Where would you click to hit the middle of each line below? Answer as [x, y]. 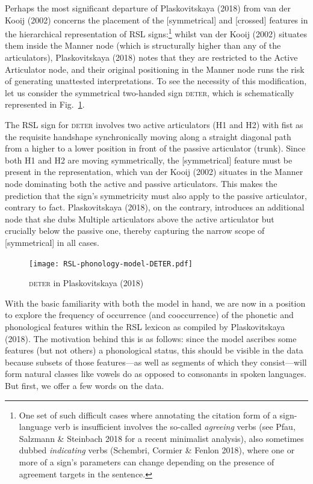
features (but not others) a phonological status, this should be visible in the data [154, 350]
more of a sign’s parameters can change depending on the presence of [147, 461]
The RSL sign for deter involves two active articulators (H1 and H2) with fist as [154, 124]
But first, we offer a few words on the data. [85, 385]
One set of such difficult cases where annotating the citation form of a [148, 415]
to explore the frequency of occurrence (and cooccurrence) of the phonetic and [149, 315]
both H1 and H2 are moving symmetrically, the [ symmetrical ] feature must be [149, 160]
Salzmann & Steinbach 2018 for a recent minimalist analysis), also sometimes [161, 438]
